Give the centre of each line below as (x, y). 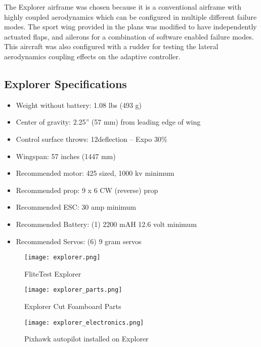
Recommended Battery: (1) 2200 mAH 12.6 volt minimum (106, 224)
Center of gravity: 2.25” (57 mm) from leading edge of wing (108, 122)
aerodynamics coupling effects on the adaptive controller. (92, 56)
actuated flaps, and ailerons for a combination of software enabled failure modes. (129, 36)
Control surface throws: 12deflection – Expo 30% (92, 139)
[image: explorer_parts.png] (73, 290)
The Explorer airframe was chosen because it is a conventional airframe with (123, 7)
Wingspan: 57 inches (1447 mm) (66, 156)
